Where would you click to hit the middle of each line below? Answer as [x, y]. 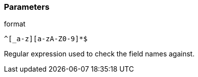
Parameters [27, 7]
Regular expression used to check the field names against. [99, 54]
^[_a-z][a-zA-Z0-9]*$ [46, 39]
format [15, 24]
